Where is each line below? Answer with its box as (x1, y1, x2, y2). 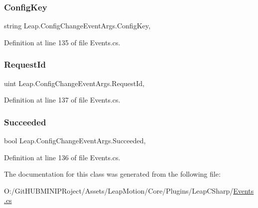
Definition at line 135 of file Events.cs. (4, 37, 121, 47)
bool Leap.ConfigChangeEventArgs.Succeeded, (4, 135, 146, 146)
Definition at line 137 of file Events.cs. (4, 95, 121, 105)
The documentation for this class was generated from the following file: (4, 169, 221, 179)
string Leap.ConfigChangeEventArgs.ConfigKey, (4, 20, 150, 31)
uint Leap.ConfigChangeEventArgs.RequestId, (4, 78, 144, 88)
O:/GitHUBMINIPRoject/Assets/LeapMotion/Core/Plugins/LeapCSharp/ (4, 185, 234, 196)
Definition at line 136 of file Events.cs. (4, 152, 121, 162)
